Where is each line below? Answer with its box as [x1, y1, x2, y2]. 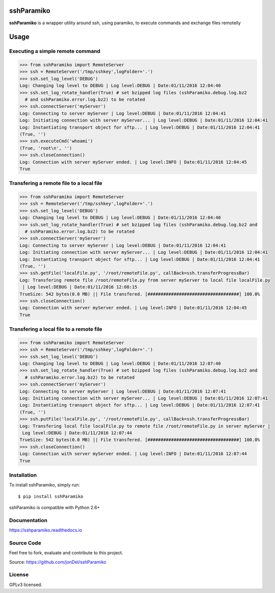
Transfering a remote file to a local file [9, 180, 103, 187]
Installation [9, 472, 37, 478]
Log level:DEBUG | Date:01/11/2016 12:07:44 [22, 430, 132, 436]
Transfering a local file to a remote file [9, 326, 103, 333]
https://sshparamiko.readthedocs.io [9, 527, 82, 533]
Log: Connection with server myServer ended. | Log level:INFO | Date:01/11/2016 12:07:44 [19, 451, 247, 457]
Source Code [9, 539, 42, 546]
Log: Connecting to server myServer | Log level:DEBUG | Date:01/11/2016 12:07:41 [19, 388, 226, 394]
